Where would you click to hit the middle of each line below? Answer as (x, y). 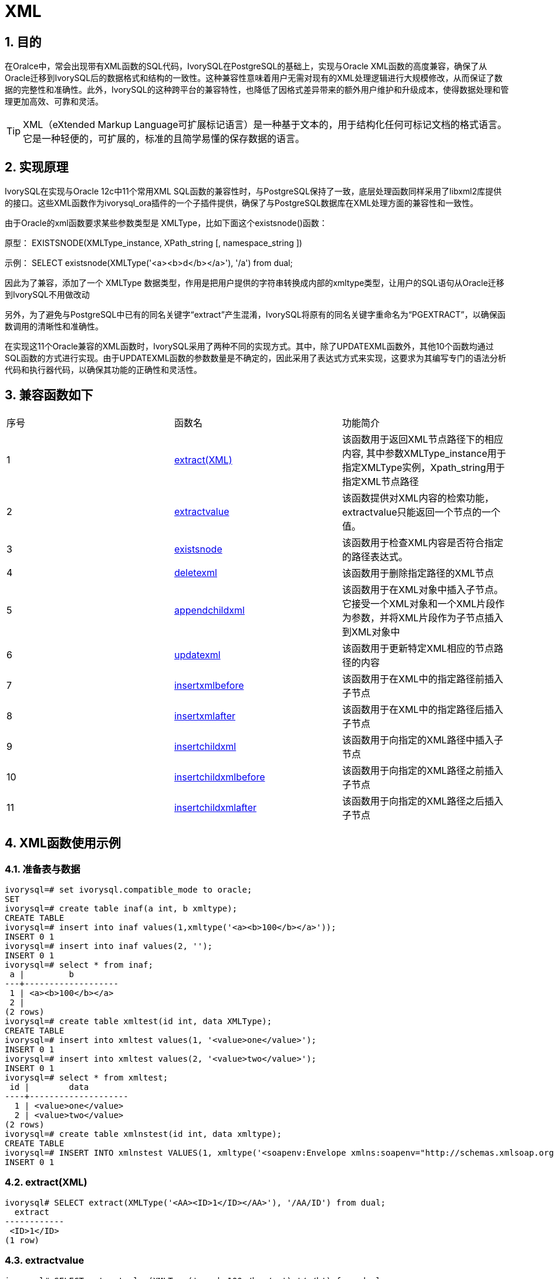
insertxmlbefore (209, 685)
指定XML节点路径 (380, 481)
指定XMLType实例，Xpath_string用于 (423, 467)
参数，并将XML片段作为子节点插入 (427, 617)
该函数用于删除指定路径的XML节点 (418, 573)
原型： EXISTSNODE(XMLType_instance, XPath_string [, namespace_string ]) (153, 243)
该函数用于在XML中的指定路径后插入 (423, 709)
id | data (49, 1087)
